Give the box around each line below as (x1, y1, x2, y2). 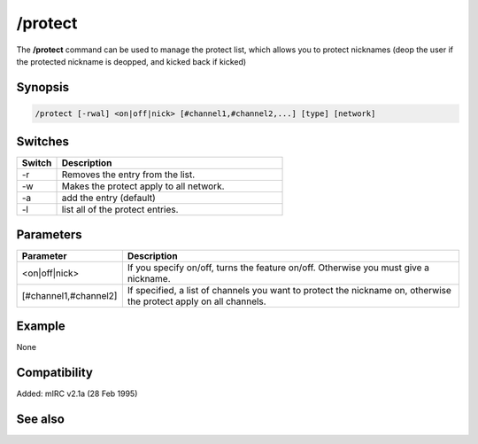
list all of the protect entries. (61, 204, 179, 216)
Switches (16, 134, 70, 150)
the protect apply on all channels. (127, 295, 266, 308)
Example (16, 319, 66, 334)
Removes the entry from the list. (61, 168, 195, 181)
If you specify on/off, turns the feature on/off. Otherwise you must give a (127, 261, 429, 274)
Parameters (16, 227, 82, 242)
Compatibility (16, 365, 93, 380)
